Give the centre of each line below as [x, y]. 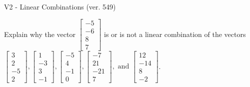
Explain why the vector [40, 34]
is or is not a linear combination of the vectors [175, 34]
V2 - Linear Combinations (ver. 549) [60, 6]
